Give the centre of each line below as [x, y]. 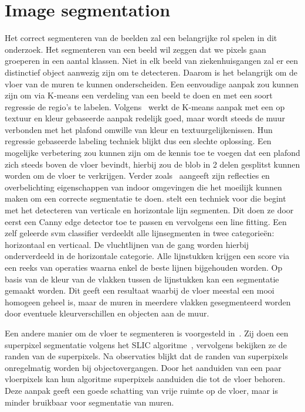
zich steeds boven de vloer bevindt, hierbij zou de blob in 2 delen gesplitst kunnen [152, 164]
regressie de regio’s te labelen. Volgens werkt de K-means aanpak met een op [145, 106]
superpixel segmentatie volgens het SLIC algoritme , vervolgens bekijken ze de [146, 344]
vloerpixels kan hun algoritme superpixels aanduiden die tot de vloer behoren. [145, 379]
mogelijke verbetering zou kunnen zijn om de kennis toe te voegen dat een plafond [152, 153]
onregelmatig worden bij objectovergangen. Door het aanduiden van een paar [143, 367]
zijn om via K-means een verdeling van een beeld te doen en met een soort [139, 95]
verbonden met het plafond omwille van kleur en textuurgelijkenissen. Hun [139, 129]
